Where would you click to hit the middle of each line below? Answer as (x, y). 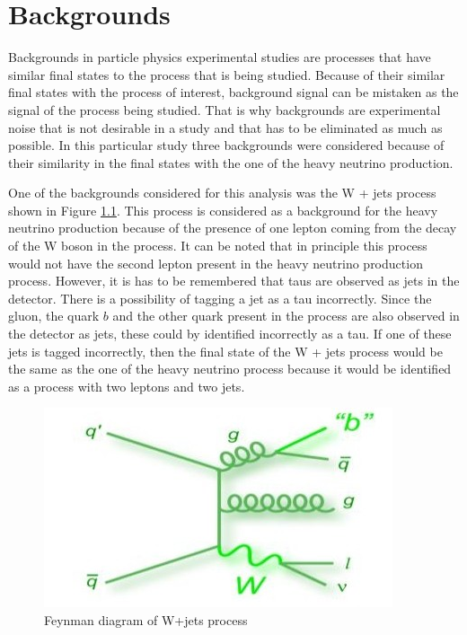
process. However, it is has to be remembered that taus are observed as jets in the (234, 281)
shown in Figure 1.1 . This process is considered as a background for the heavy (223, 210)
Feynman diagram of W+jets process (146, 620)
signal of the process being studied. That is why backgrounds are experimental (225, 109)
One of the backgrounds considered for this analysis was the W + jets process (222, 193)
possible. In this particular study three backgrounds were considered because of (226, 145)
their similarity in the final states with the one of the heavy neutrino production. (231, 162)
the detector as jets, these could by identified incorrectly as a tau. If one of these (230, 334)
